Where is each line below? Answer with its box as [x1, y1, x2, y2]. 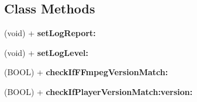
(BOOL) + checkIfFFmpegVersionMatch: [4, 66, 168, 78]
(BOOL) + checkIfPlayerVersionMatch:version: [4, 85, 193, 97]
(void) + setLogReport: [4, 27, 96, 39]
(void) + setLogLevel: [4, 46, 89, 58]
